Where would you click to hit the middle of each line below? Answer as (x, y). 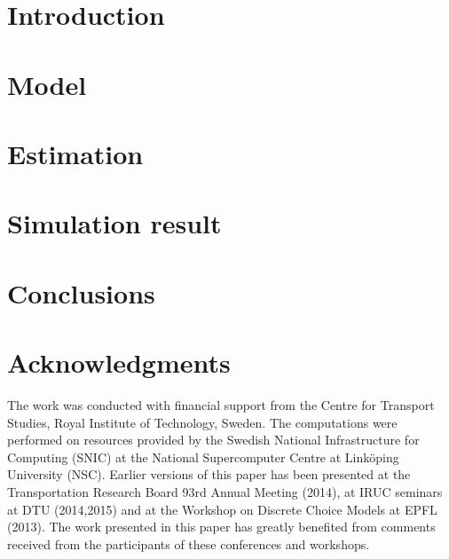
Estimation (75, 153)
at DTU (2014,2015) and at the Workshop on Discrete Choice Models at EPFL (222, 509)
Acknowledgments (119, 362)
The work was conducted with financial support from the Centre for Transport (221, 405)
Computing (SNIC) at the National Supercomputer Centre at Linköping (203, 457)
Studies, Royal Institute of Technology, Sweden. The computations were (202, 422)
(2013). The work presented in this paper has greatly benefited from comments (221, 527)
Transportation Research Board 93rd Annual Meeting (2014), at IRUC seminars (225, 491)
